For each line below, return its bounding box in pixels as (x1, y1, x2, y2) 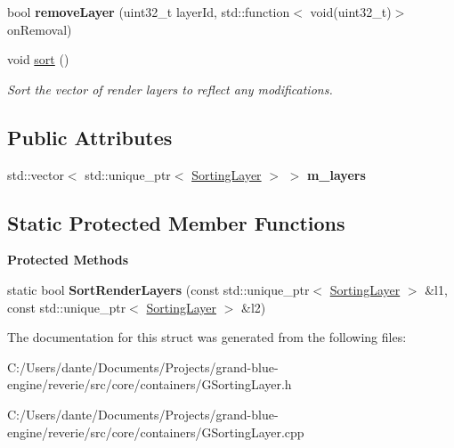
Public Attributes (7, 123, 173, 151)
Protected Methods (7, 250, 129, 269)
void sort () (7, 50, 69, 69)
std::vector (7, 165, 64, 183)
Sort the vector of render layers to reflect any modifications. (7, 79, 333, 98)
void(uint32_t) (310, 3, 392, 20)
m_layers (306, 165, 366, 183)
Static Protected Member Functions (7, 208, 345, 236)
